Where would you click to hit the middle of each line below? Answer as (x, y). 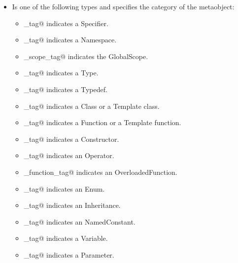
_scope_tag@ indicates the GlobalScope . (86, 56)
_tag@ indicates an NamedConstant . (80, 221)
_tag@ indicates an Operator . (69, 155)
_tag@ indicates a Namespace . (70, 40)
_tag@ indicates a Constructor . (71, 139)
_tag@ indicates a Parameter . (69, 254)
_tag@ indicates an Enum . (64, 188)
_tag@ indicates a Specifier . (66, 23)
